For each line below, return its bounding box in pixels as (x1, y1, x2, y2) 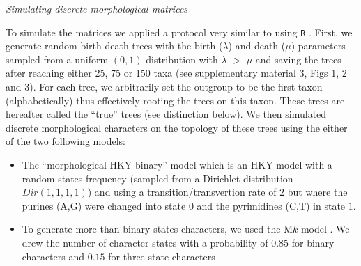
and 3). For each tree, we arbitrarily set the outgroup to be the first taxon (6, 79, 323, 94)
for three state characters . (108, 249, 222, 263)
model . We (300, 221, 350, 236)
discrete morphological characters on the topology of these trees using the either (6, 120, 348, 134)
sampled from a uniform (6, 52, 109, 66)
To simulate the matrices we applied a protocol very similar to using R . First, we (6, 24, 353, 39)
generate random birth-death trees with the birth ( (6, 38, 223, 53)
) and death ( (228, 38, 286, 53)
